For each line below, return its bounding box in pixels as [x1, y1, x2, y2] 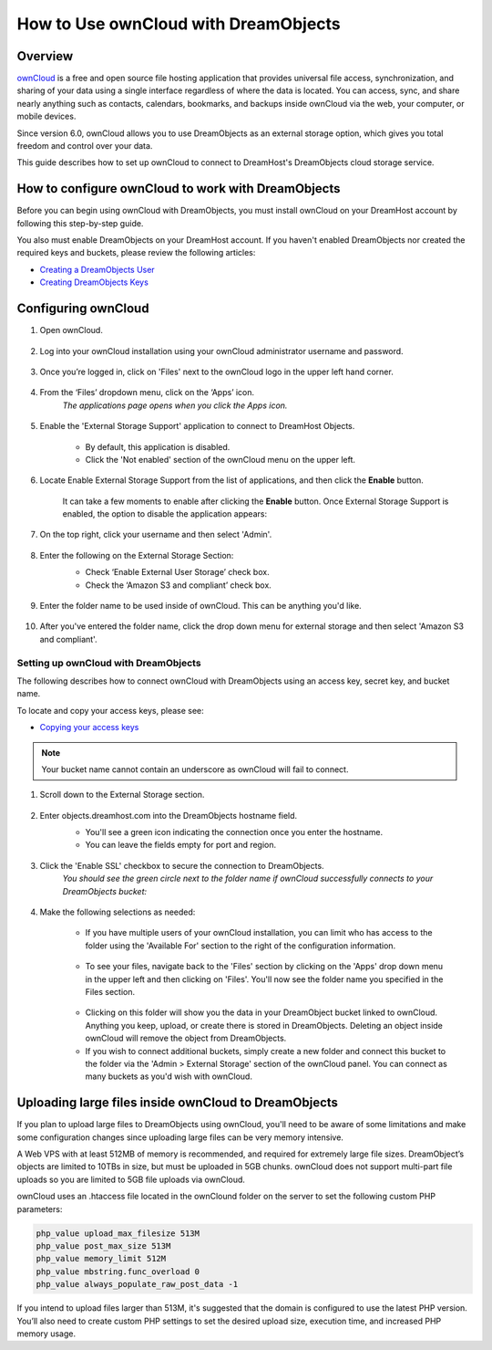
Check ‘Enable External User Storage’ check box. [85, 567, 270, 578]
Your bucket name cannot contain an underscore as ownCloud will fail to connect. [41, 763, 349, 775]
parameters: [16, 1203, 63, 1214]
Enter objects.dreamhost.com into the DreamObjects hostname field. [39, 810, 298, 821]
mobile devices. [16, 110, 77, 122]
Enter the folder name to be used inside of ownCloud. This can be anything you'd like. [39, 601, 362, 612]
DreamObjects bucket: [62, 885, 148, 896]
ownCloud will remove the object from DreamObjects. [85, 1032, 287, 1044]
